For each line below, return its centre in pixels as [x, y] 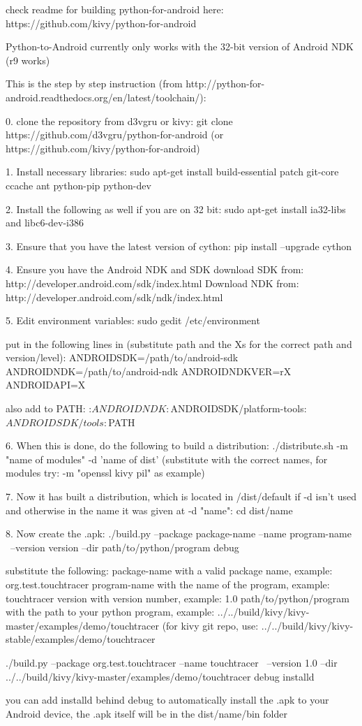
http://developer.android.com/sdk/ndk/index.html [114, 297]
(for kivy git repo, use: [210, 625]
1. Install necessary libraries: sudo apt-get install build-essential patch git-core [172, 172]
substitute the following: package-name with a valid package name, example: [169, 571]
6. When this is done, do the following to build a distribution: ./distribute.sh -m [177, 445]
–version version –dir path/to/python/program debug [125, 547]
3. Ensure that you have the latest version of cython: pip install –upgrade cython [179, 246]
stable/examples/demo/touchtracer [81, 639]
